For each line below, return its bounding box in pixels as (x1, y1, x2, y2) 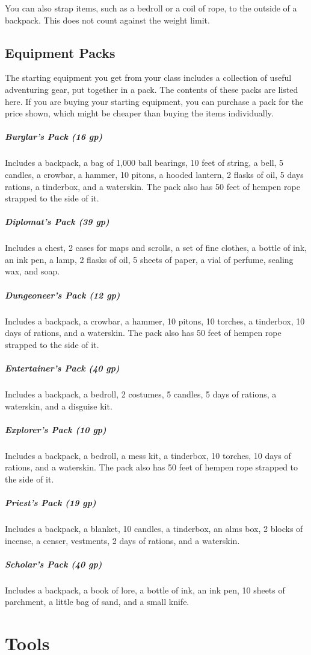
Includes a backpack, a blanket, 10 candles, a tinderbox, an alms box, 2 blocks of (5, 522, 303, 535)
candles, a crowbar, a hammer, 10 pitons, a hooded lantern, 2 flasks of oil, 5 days (5, 168, 304, 180)
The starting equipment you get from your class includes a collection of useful (5, 71, 292, 84)
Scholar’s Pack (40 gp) (5, 557, 102, 570)
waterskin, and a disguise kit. (5, 399, 112, 412)
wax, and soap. (5, 265, 60, 277)
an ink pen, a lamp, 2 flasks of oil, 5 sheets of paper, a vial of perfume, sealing (5, 253, 294, 265)
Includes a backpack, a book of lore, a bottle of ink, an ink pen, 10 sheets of (5, 583, 285, 596)
